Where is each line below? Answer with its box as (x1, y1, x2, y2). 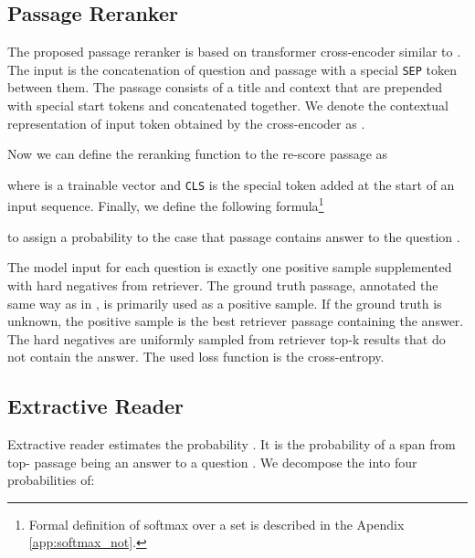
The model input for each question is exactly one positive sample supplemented (7, 258, 452, 277)
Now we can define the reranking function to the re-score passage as (7, 144, 388, 163)
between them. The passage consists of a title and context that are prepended (7, 78, 443, 97)
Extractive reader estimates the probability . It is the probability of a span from (7, 435, 456, 454)
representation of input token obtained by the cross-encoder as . (7, 113, 365, 132)
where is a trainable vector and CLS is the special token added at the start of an (7, 174, 455, 194)
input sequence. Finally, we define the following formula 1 (7, 194, 324, 216)
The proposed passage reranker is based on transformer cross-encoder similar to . (7, 42, 461, 61)
